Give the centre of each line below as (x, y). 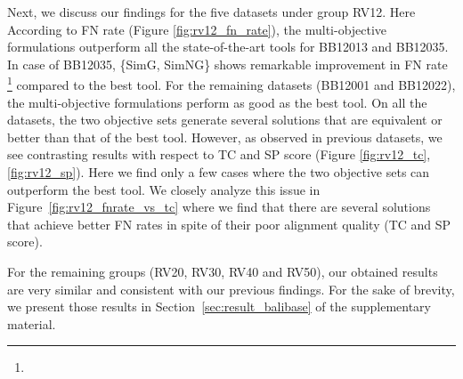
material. (32, 323)
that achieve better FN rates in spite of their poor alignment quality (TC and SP (229, 224)
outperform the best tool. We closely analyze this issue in (164, 189)
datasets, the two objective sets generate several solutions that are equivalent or (225, 120)
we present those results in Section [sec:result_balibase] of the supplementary (219, 306)
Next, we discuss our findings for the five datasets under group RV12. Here (211, 12)
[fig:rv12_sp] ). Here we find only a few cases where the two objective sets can (219, 172)
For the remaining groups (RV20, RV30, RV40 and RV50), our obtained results (223, 271)
